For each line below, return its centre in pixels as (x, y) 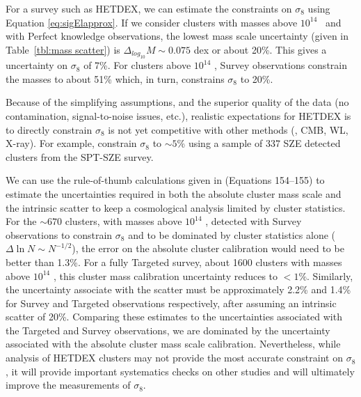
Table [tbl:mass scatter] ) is (63, 49)
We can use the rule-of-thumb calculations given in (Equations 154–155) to (165, 180)
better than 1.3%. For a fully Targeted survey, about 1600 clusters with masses (174, 262)
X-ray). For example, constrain (71, 143)
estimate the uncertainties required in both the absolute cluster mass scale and (174, 193)
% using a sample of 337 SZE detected (259, 143)
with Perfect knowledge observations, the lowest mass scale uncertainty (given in (177, 36)
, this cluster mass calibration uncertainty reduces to (166, 275)
